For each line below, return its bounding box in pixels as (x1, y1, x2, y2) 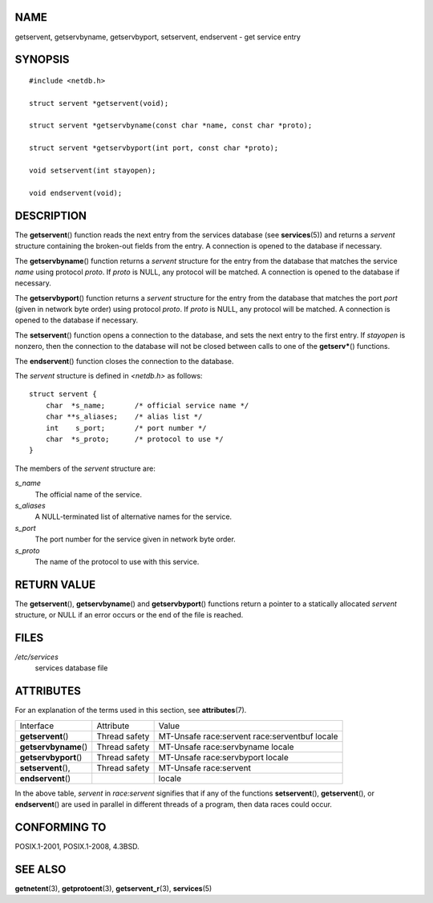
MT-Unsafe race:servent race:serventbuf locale (158, 731, 338, 742)
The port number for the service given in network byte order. (34, 534, 236, 545)
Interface (19, 720, 55, 731)
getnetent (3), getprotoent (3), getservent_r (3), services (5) (14, 883, 212, 893)
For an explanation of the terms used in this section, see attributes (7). (14, 706, 247, 715)
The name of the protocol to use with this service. (34, 557, 200, 566)
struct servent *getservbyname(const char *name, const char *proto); (29, 121, 313, 130)
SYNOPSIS (14, 53, 70, 67)
